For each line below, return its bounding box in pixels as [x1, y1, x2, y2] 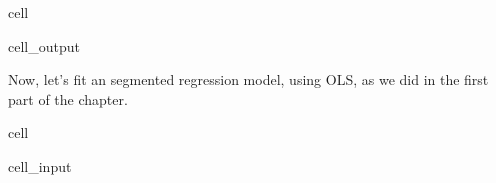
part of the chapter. [8, 88, 128, 109]
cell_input [8, 155, 72, 176]
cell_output [8, 35, 80, 56]
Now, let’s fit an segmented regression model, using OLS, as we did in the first [8, 69, 489, 90]
